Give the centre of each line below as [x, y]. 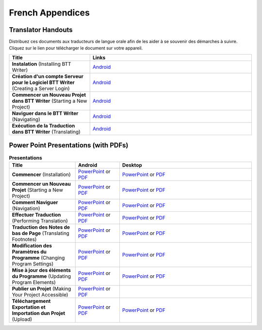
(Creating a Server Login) [41, 88]
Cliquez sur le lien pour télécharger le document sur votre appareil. [76, 48]
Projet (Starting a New [37, 190]
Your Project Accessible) [40, 295]
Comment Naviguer [35, 202]
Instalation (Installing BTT [41, 64]
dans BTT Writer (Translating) [46, 132]
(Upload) [22, 319]
